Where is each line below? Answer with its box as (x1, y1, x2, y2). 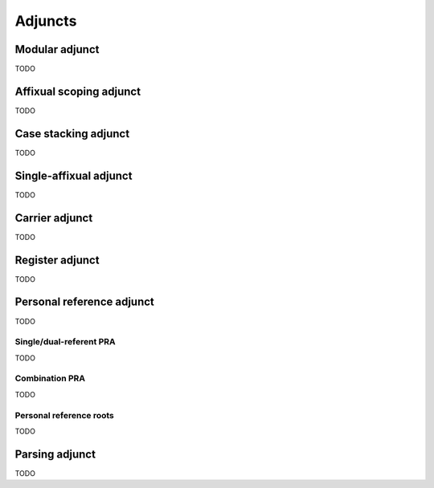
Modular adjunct (14, 43, 100, 56)
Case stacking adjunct (14, 127, 130, 140)
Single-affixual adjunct (14, 169, 133, 182)
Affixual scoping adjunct (14, 84, 141, 98)
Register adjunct (14, 253, 100, 266)
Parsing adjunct (14, 447, 96, 461)
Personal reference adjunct (14, 295, 154, 309)
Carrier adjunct (14, 211, 93, 225)
